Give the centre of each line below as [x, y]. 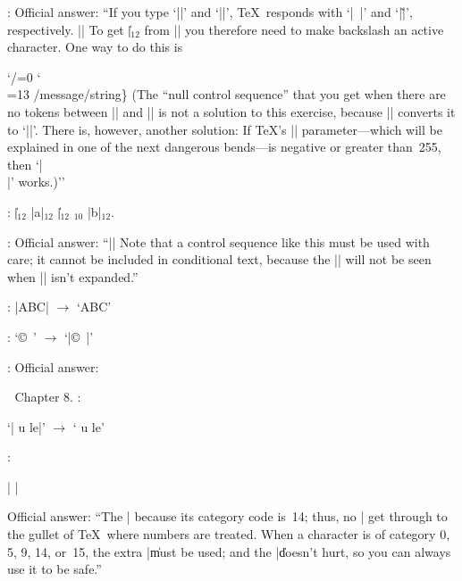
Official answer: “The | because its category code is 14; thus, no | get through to [227, 516]
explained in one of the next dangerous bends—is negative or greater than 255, [224, 147]
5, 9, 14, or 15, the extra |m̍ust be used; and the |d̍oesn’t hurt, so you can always [229, 551]
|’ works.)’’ [36, 182]
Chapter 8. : [48, 397]
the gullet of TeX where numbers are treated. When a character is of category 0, [229, 534]
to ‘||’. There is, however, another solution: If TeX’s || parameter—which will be [225, 129]
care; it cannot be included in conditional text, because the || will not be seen [219, 259]
